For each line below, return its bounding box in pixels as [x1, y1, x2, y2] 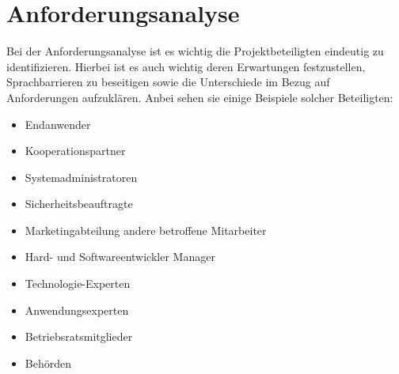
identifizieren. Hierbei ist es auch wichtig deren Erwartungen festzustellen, [6, 58, 366, 74]
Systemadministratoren [25, 168, 138, 185]
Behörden [25, 354, 71, 371]
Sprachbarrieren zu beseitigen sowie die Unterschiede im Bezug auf [6, 74, 330, 90]
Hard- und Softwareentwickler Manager [25, 248, 215, 265]
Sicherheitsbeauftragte [25, 195, 133, 212]
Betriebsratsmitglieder [25, 328, 133, 345]
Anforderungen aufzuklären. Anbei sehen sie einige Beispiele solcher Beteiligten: [6, 89, 393, 105]
